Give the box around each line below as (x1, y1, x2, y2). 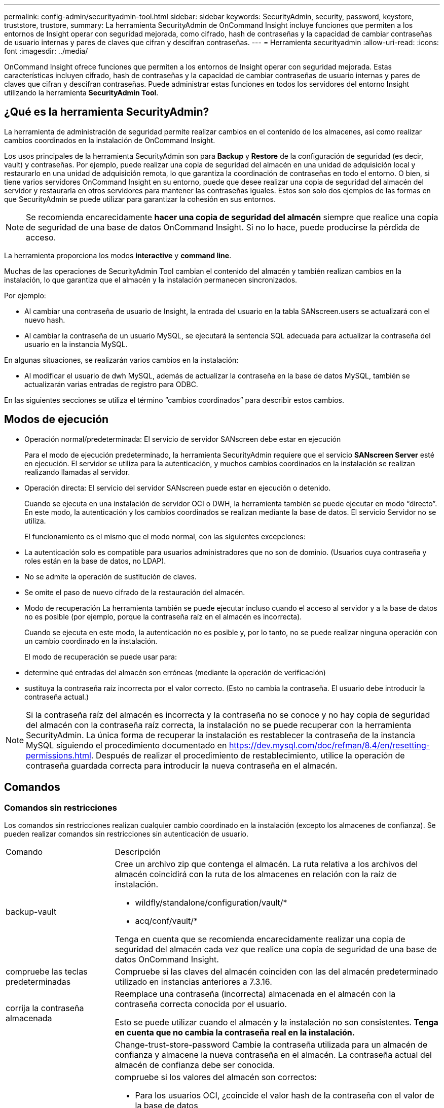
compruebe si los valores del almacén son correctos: (115, 1071, 317, 1082)
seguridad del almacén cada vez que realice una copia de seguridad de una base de (115, 944, 437, 954)
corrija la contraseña (6, 1002, 84, 1013)
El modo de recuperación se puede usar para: (24, 652, 177, 661)
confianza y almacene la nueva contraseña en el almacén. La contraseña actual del (115, 1049, 432, 1060)
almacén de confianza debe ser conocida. (115, 1059, 275, 1070)
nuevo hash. (24, 315, 65, 324)
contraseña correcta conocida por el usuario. (115, 998, 287, 1009)
